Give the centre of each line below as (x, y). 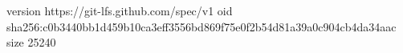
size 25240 (31, 42)
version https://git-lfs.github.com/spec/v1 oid (120, 10)
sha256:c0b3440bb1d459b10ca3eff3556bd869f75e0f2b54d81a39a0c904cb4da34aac (201, 26)
